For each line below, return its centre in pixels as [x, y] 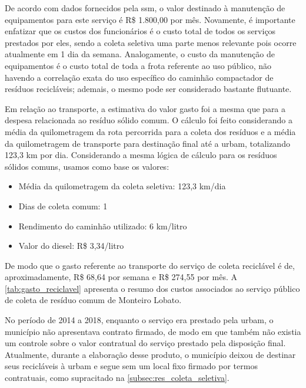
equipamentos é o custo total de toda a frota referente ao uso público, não [138, 65]
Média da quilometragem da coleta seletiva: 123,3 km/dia [122, 186]
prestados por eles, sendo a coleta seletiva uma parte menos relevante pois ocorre [151, 42]
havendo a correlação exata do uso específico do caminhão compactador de [139, 77]
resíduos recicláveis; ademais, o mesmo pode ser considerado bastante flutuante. [148, 89]
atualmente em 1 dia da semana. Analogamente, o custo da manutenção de [140, 54]
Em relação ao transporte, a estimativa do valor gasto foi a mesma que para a [145, 108]
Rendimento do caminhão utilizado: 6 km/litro [103, 226]
